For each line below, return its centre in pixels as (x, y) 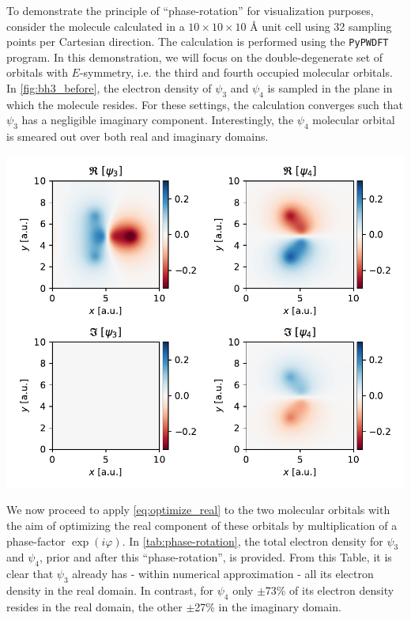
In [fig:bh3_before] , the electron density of (109, 88)
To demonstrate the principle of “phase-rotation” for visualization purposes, (190, 10)
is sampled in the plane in (330, 88)
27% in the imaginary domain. (268, 606)
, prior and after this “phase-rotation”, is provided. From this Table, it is (216, 557)
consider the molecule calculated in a (96, 26)
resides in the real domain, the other (94, 606)
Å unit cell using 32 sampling (321, 26)
